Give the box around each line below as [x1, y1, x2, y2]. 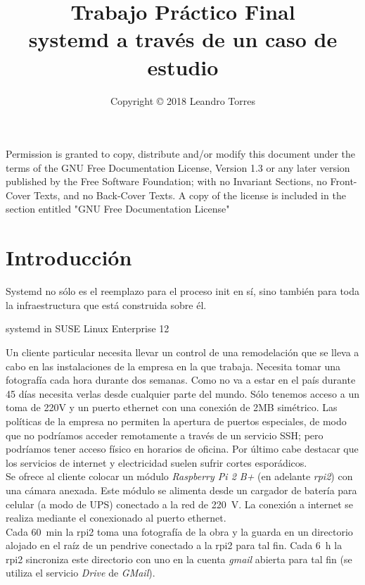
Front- [330, 174, 357, 189]
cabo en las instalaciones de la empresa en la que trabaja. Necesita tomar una [6, 358, 341, 373]
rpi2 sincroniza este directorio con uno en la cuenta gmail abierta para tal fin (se [6, 551, 352, 566]
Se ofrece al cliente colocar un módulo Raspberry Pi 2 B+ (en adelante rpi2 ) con [6, 469, 353, 484]
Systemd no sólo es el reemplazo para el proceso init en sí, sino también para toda [6, 284, 360, 298]
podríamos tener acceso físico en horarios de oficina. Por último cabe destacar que [6, 441, 359, 456]
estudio [147, 52, 219, 81]
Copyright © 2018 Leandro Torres [110, 93, 255, 108]
